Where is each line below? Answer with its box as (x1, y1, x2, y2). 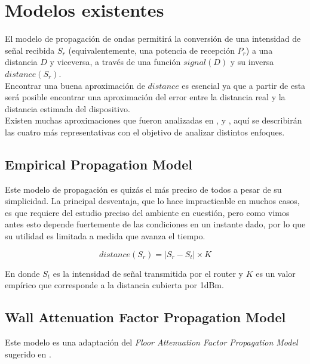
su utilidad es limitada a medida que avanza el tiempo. (5, 230, 205, 242)
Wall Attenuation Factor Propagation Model (5, 308, 286, 326)
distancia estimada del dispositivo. (5, 102, 130, 115)
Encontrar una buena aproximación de (5, 79, 145, 91)
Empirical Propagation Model (5, 155, 192, 173)
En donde (5, 267, 40, 279)
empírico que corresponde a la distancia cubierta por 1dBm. (5, 279, 224, 291)
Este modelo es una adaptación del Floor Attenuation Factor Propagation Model (5, 336, 298, 348)
